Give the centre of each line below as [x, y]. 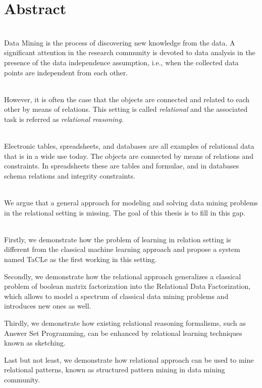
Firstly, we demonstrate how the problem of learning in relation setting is [118, 239]
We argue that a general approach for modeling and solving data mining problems [131, 203]
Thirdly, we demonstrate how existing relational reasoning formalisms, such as [125, 322]
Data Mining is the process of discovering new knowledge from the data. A [120, 42]
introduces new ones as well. [48, 306]
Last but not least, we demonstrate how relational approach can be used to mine [129, 359]
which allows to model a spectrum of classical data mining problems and [116, 296]
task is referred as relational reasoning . [64, 119]
